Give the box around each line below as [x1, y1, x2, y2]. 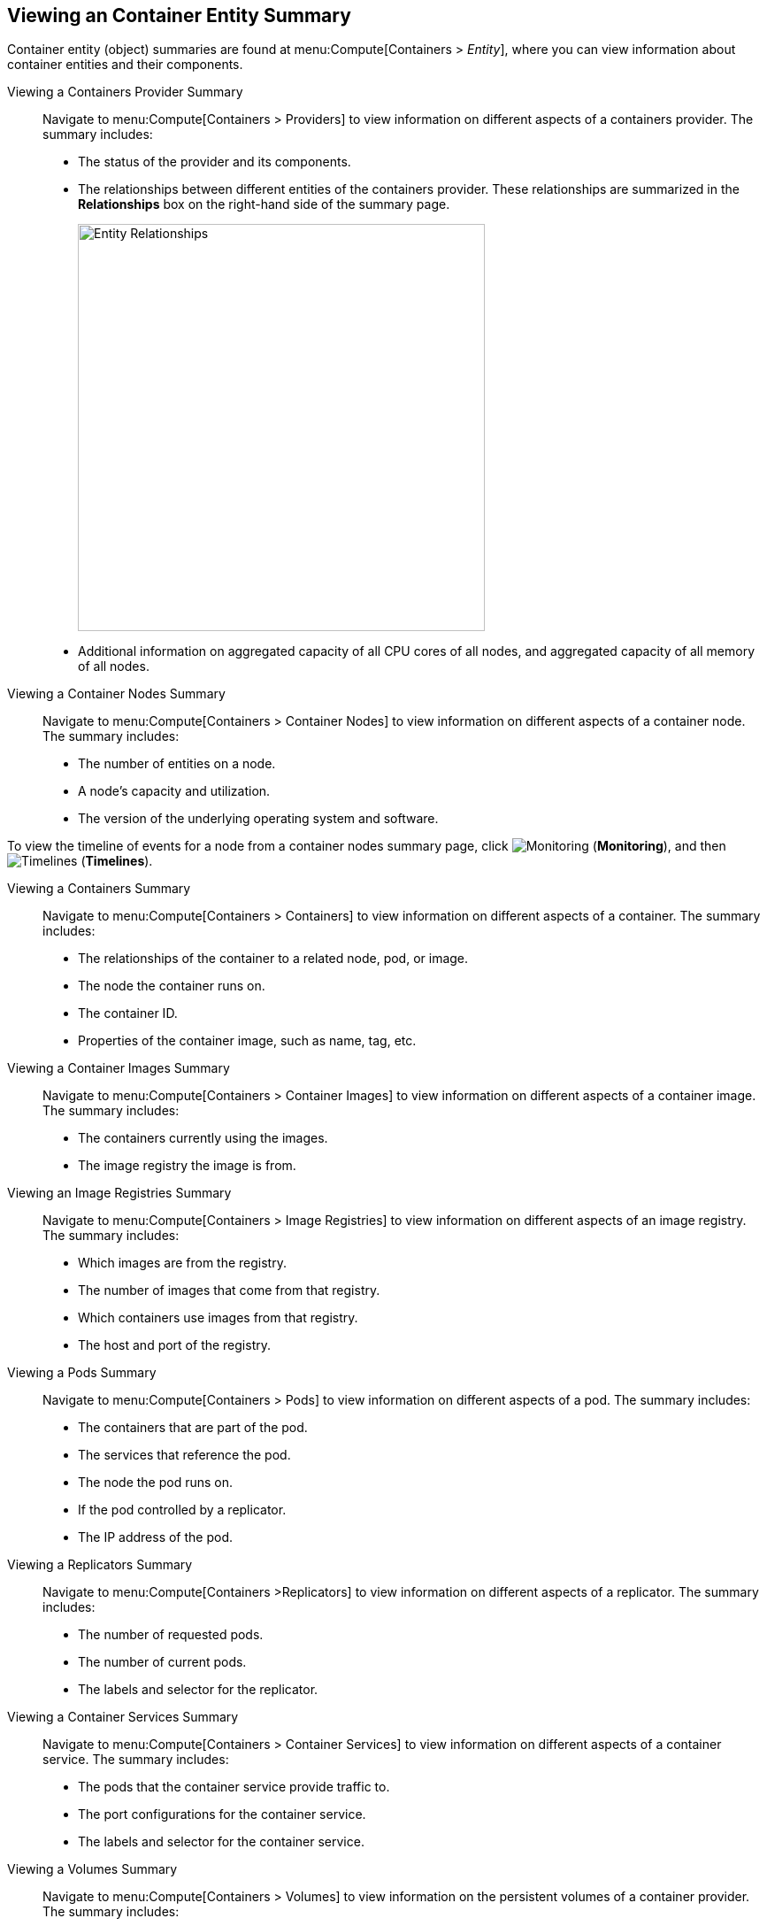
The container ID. [78, 1005, 178, 1021]
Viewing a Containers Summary [7, 881, 191, 897]
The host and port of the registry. [78, 1337, 272, 1353]
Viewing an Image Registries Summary [7, 1185, 232, 1201]
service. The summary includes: [42, 1752, 229, 1768]
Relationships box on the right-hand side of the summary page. [78, 196, 450, 212]
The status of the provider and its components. [78, 154, 351, 170]
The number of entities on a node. [78, 756, 276, 772]
